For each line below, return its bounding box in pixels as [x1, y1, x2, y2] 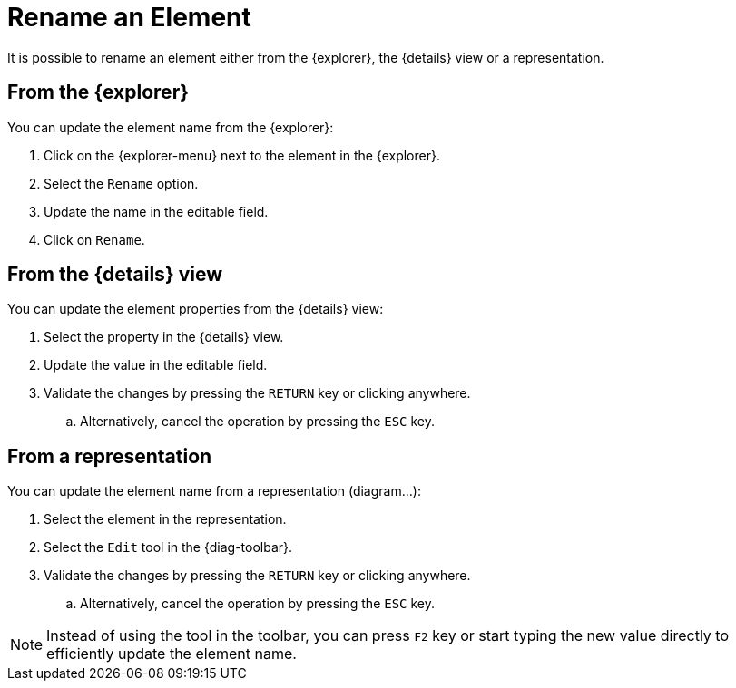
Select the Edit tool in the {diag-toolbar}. [44, 539, 293, 556]
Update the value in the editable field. [44, 357, 268, 373]
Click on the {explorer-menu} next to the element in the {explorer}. [44, 147, 440, 163]
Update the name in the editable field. [44, 203, 269, 219]
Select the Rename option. [44, 175, 199, 191]
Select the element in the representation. [44, 511, 287, 528]
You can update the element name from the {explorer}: [7, 119, 334, 135]
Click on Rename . [44, 231, 145, 247]
